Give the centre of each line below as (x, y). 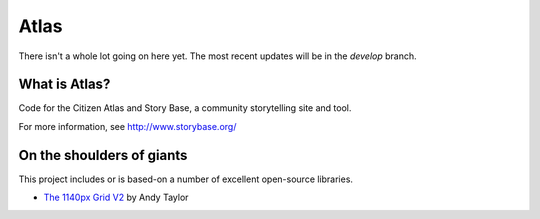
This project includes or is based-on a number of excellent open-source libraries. (186, 179)
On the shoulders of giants (103, 155)
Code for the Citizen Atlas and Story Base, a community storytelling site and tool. (185, 108)
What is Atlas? (64, 84)
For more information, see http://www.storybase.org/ (127, 126)
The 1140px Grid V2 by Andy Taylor (116, 197)
